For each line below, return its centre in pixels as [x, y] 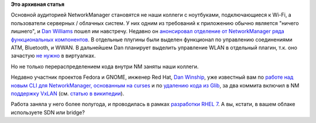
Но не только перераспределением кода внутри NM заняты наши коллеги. [105, 66]
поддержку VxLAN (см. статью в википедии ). [68, 93]
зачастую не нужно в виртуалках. [53, 56]
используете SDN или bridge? [48, 112]
